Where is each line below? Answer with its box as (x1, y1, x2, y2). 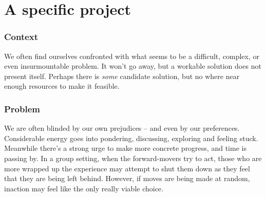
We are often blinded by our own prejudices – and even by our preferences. (4, 123, 240, 133)
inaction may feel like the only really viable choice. (4, 183, 163, 193)
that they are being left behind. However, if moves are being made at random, (4, 173, 250, 184)
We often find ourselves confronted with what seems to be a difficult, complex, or (4, 50, 260, 61)
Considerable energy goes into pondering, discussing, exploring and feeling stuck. (4, 132, 258, 143)
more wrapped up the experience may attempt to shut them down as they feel (4, 163, 250, 173)
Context (4, 30, 39, 43)
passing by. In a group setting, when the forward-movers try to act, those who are (4, 152, 262, 163)
